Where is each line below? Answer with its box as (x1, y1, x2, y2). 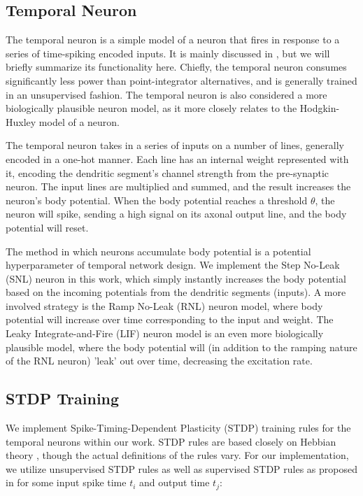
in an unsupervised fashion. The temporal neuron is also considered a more (6, 87, 327, 101)
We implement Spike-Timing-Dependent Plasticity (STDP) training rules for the (6, 420, 351, 435)
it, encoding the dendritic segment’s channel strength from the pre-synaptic (6, 165, 329, 180)
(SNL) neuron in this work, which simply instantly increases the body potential (6, 271, 346, 285)
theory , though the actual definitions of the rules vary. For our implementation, (6, 448, 349, 462)
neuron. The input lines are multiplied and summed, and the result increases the (6, 179, 351, 194)
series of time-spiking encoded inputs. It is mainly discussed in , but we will (6, 45, 330, 60)
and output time (139, 475, 210, 490)
